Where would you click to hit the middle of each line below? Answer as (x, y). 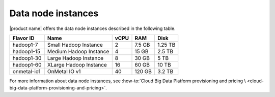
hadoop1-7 (25, 45)
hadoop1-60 (27, 64)
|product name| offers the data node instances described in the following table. (92, 28)
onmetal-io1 (26, 71)
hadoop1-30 (27, 58)
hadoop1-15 (26, 51)
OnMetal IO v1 (64, 71)
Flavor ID (23, 38)
